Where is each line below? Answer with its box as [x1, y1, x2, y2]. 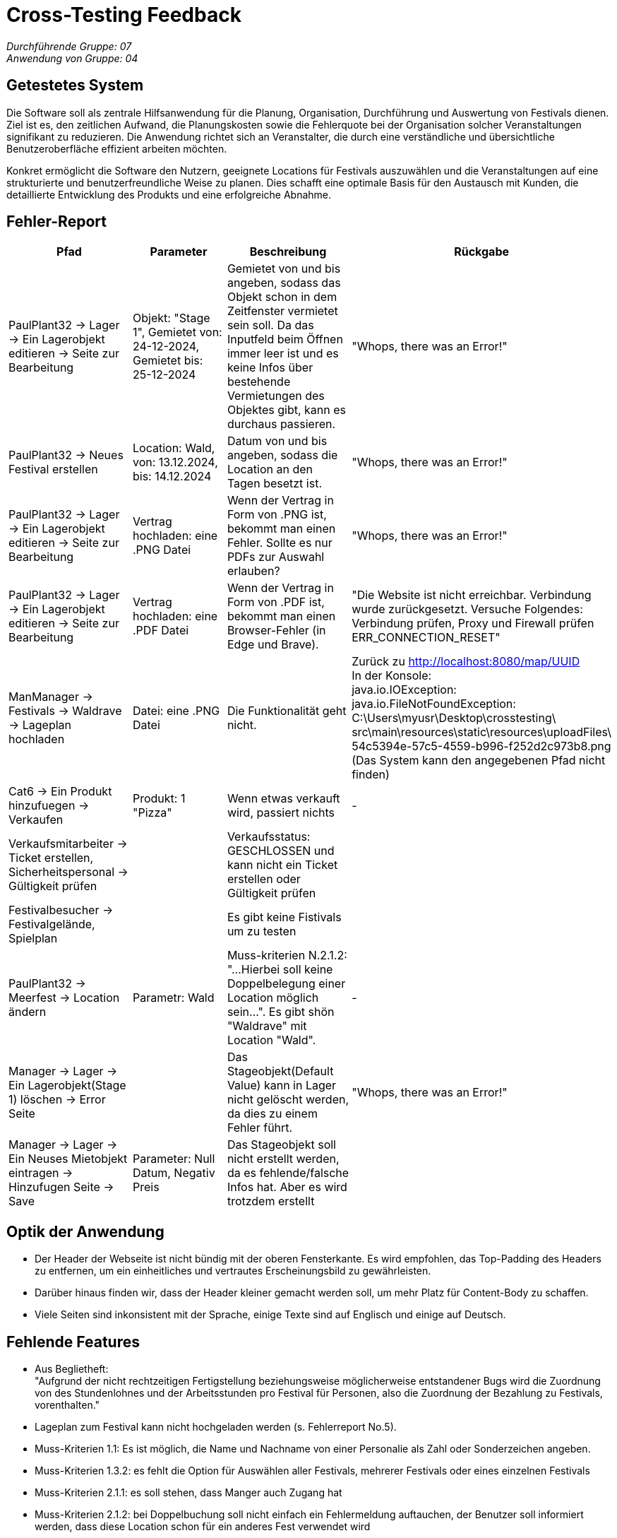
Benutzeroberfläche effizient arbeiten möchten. [6, 142, 227, 155]
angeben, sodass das [227, 276, 341, 290]
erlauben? [227, 564, 280, 579]
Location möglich [227, 990, 319, 1005]
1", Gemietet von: [133, 325, 222, 340]
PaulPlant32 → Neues [8, 448, 124, 463]
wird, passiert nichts [227, 805, 335, 820]
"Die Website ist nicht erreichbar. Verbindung [352, 588, 592, 603]
